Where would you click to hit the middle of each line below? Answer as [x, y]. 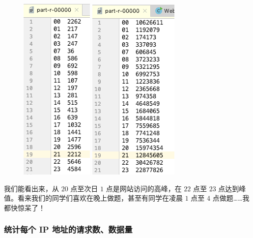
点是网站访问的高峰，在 [144, 188]
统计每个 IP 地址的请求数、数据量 [68, 229]
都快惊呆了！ [25, 207]
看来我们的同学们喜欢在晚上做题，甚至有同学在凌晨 [100, 198]
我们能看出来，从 [31, 188]
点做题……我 [231, 198]
